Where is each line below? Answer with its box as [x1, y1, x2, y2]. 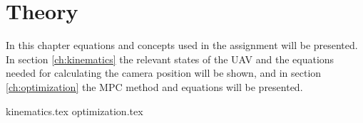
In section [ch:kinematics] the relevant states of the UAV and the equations [6, 51, 334, 66]
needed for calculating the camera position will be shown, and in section [6, 65, 322, 80]
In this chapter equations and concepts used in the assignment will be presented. [6, 38, 358, 53]
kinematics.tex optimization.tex [6, 103, 143, 118]
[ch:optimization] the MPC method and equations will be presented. [6, 79, 303, 94]
